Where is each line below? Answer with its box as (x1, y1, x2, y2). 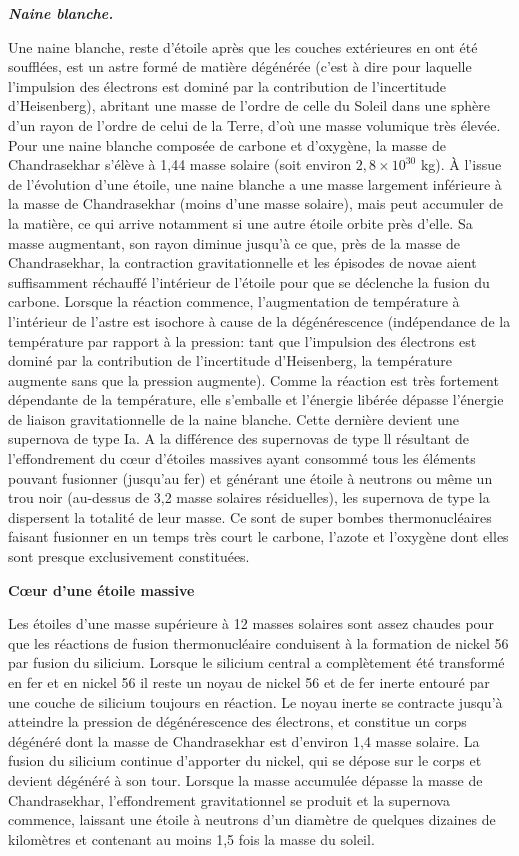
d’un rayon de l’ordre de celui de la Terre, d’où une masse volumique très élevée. (8, 114, 501, 135)
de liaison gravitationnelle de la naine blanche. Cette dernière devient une (8, 408, 459, 429)
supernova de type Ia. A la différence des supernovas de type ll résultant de (8, 428, 469, 449)
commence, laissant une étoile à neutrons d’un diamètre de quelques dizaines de (8, 809, 496, 830)
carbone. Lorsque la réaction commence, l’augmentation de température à (8, 291, 460, 312)
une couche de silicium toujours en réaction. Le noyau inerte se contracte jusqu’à (8, 691, 503, 712)
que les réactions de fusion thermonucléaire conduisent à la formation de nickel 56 (8, 632, 509, 653)
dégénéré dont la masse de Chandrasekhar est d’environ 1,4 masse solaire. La (8, 730, 480, 751)
